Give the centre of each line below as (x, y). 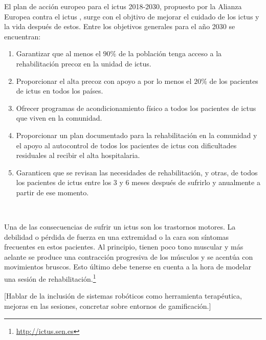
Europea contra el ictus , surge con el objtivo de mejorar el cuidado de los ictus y (132, 16)
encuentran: (23, 36)
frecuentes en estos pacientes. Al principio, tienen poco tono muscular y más (124, 247)
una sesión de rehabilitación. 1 (50, 278)
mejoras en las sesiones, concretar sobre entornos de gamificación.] (108, 305)
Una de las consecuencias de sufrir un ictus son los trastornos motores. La (120, 227)
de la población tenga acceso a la (170, 53)
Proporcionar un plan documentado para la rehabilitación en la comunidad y (137, 135)
